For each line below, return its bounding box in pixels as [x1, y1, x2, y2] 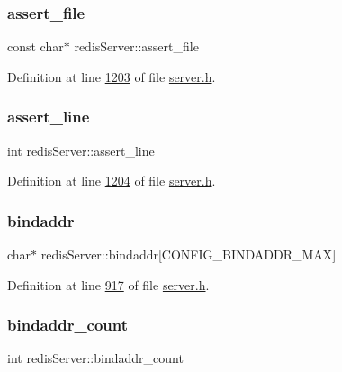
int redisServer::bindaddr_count [7, 349, 184, 367]
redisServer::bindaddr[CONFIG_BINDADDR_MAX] [40, 245, 337, 264]
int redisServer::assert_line [7, 141, 155, 159]
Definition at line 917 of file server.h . [7, 275, 210, 294]
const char [7, 37, 64, 56]
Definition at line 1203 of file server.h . [7, 67, 216, 86]
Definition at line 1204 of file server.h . [7, 171, 216, 190]
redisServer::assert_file [74, 37, 199, 56]
